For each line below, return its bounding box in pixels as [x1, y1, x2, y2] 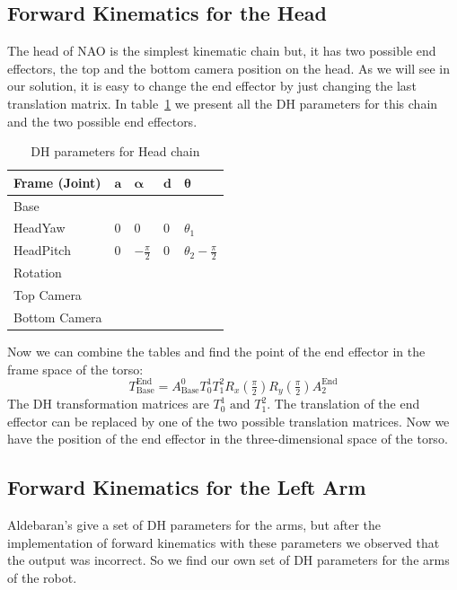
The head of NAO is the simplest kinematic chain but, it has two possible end [7, 41, 436, 60]
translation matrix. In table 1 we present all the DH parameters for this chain [7, 93, 438, 112]
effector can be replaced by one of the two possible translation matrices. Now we [7, 411, 450, 430]
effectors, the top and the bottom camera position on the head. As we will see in [7, 58, 451, 77]
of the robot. [7, 568, 77, 587]
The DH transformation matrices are [7, 394, 209, 413]
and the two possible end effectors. [7, 111, 198, 130]
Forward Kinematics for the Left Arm [7, 473, 366, 501]
